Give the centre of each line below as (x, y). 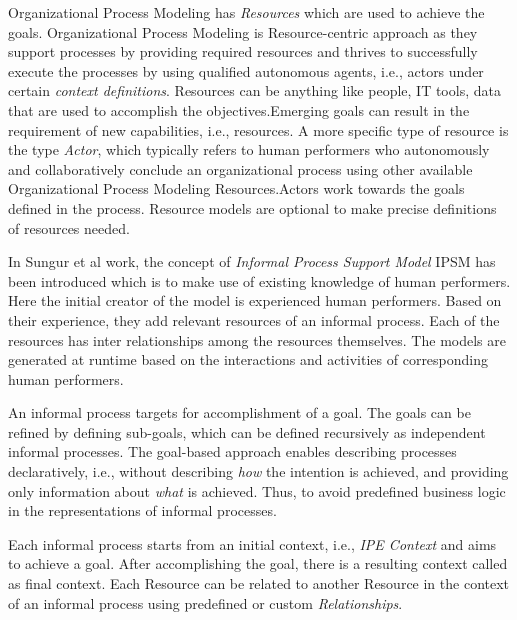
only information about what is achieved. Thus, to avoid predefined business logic (257, 490)
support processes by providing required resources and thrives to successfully (243, 51)
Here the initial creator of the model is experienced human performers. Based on (255, 300)
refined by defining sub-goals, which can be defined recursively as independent (247, 431)
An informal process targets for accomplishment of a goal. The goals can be (239, 412)
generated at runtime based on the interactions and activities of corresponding (248, 359)
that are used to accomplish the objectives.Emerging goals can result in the (239, 109)
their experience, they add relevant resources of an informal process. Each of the (254, 319)
